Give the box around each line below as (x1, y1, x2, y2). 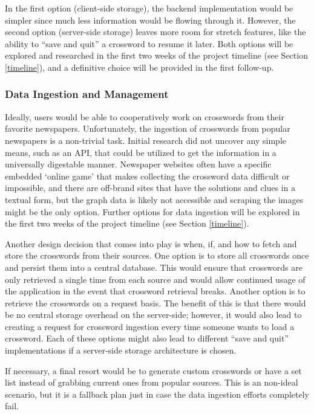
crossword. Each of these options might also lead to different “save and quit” (5, 332, 289, 344)
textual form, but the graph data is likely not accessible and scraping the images (5, 193, 304, 205)
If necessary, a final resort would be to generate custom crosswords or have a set (5, 364, 302, 377)
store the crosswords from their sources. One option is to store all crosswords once (5, 249, 309, 262)
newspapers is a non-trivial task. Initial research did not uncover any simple (5, 134, 286, 146)
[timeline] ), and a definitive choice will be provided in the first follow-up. (5, 60, 274, 73)
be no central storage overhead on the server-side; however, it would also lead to (5, 308, 302, 321)
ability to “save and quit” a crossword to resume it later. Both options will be (5, 37, 293, 50)
